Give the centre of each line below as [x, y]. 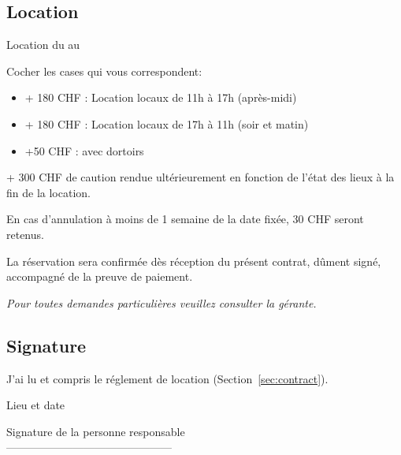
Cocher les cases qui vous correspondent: [104, 71]
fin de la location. [48, 192]
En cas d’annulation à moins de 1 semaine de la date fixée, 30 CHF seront [185, 219]
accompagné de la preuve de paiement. [100, 276]
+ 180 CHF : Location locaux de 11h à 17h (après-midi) [161, 97]
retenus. [25, 234]
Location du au [43, 45]
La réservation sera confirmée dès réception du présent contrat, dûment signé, [194, 261]
